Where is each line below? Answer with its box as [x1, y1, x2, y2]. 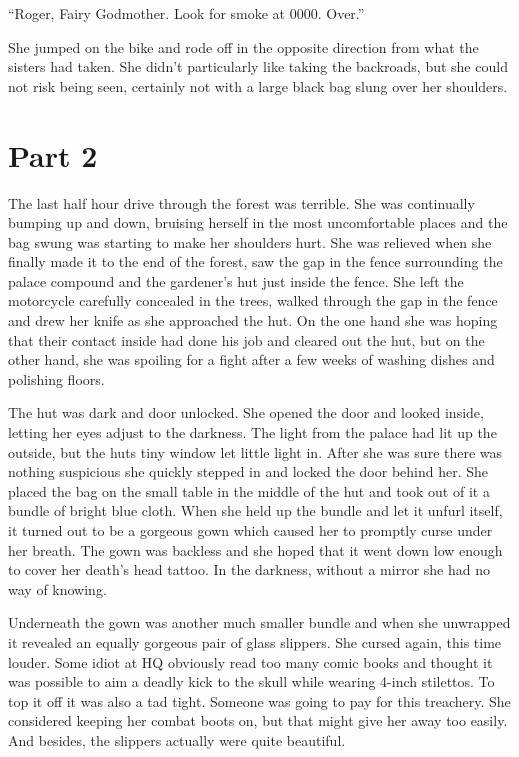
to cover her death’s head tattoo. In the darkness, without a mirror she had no [8, 559, 490, 580]
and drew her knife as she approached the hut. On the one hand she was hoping [8, 310, 498, 331]
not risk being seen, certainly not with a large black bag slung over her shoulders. [8, 75, 508, 96]
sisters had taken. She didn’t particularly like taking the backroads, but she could [8, 56, 508, 77]
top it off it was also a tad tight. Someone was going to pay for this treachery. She [8, 690, 511, 711]
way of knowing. [8, 578, 107, 599]
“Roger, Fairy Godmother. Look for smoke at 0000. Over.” [8, 3, 365, 23]
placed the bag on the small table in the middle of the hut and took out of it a [8, 480, 490, 501]
